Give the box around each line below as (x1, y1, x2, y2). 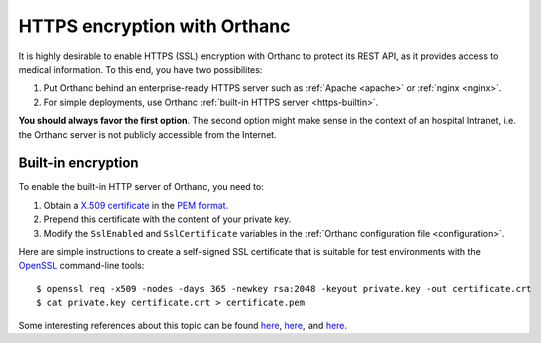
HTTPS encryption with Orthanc (18, 15, 291, 37)
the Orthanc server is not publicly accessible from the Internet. (18, 128, 277, 140)
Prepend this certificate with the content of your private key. (43, 213, 292, 225)
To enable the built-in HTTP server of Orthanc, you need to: (18, 181, 264, 193)
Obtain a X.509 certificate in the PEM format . (43, 199, 229, 211)
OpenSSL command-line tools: (18, 260, 145, 272)
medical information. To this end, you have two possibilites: (18, 63, 263, 75)
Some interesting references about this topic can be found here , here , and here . (18, 319, 348, 331)
